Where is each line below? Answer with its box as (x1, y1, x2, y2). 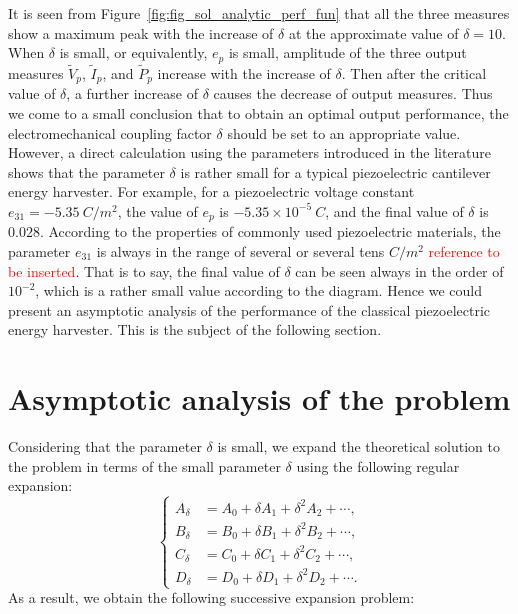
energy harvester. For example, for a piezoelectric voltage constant (8, 181, 415, 202)
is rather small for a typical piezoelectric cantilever (180, 161, 491, 182)
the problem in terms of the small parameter (8, 455, 281, 476)
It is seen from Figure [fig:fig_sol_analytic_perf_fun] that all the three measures (8, 3, 510, 23)
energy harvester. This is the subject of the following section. (8, 319, 382, 340)
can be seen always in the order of (295, 260, 504, 281)
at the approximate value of (288, 22, 459, 43)
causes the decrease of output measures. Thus (213, 83, 493, 104)
